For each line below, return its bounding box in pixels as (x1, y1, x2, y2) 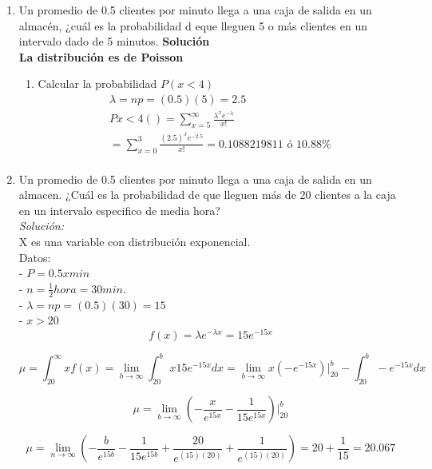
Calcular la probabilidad (38, 75, 157, 92)
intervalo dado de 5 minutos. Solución (18, 33, 210, 50)
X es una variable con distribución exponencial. (18, 233, 251, 250)
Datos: (18, 248, 51, 265)
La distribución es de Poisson (18, 48, 184, 65)
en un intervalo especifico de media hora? (18, 201, 220, 218)
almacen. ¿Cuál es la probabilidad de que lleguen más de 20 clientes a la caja (18, 186, 396, 203)
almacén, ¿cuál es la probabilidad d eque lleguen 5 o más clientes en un (18, 17, 367, 34)
